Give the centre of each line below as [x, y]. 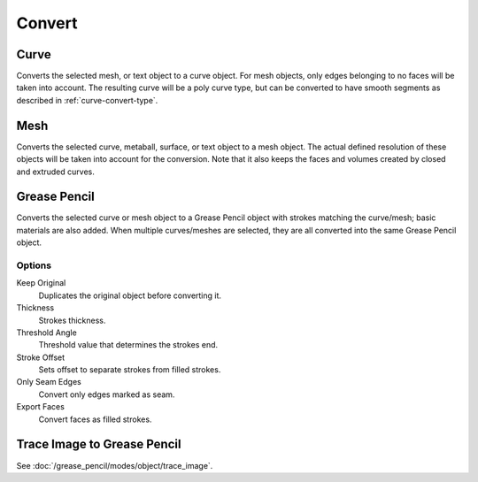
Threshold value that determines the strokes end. [128, 345]
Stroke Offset [41, 357]
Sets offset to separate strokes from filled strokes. [130, 370]
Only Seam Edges [49, 382]
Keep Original [41, 283]
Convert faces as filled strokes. [95, 419]
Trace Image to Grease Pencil [99, 444]
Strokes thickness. [72, 320]
